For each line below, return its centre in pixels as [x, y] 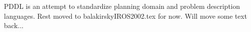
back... [14, 25]
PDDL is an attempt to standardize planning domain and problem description [122, 6]
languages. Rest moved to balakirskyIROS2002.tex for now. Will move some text [125, 16]
